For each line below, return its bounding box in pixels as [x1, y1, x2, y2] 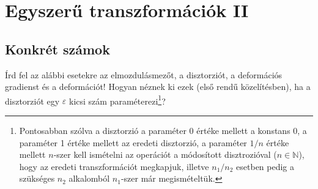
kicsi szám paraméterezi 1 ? [69, 92, 166, 107]
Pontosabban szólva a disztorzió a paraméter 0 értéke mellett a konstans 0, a [19, 124, 307, 137]
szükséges [19, 172, 55, 185]
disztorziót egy [5, 94, 60, 107]
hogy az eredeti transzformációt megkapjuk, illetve [19, 160, 209, 172]
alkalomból [68, 172, 110, 185]
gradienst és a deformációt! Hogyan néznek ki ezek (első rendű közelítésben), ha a [5, 80, 311, 93]
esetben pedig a [236, 160, 295, 172]
